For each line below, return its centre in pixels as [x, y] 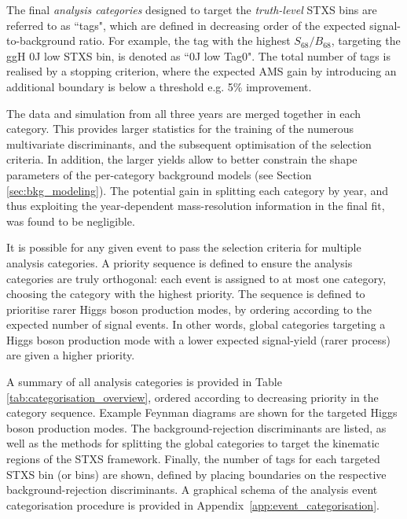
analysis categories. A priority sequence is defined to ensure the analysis [180, 262]
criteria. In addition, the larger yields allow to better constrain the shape [182, 159]
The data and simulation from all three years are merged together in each [184, 113]
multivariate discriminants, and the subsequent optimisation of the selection [189, 144]
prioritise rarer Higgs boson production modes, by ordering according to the [189, 309]
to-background [41, 40]
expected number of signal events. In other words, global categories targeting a [196, 324]
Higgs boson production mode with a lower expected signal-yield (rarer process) [199, 339]
